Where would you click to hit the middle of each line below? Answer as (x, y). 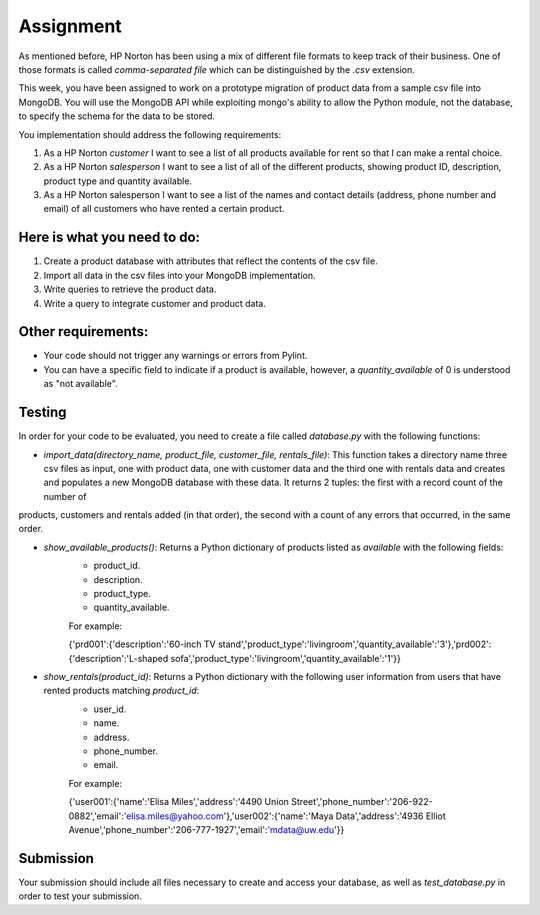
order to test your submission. (80, 896)
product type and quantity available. (118, 181)
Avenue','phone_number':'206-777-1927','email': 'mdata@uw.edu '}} (206, 829)
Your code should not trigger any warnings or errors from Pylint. (175, 356)
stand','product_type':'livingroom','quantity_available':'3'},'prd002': (354, 644)
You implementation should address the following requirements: (150, 134)
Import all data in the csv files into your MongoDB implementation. (179, 275)
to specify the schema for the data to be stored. (116, 116)
